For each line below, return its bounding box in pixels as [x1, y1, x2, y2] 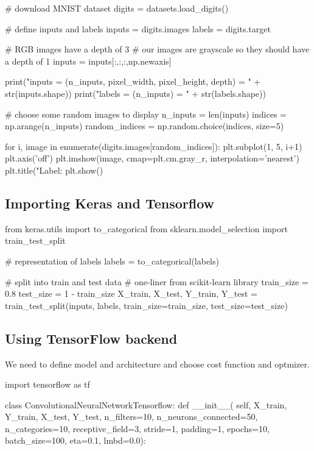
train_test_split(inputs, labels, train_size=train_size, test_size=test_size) [5, 299, 288, 311]
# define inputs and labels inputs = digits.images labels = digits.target [5, 22, 271, 35]
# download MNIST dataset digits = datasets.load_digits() [5, 2, 229, 14]
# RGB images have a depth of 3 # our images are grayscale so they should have [5, 43, 310, 55]
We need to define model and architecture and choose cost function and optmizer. [5, 357, 310, 370]
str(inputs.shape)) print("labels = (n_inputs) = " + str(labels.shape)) [5, 87, 266, 99]
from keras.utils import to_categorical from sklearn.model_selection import [5, 222, 288, 235]
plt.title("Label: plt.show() [5, 163, 103, 176]
